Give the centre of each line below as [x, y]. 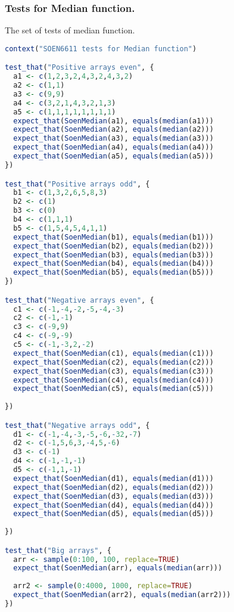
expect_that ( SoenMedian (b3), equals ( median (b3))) [113, 255]
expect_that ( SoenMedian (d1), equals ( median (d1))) [113, 478]
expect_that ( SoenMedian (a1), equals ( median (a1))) [113, 121]
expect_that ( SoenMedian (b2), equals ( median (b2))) [113, 246]
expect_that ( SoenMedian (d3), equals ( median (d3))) [113, 496]
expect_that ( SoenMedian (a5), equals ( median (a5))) [113, 156]
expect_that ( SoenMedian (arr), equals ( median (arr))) [118, 568]
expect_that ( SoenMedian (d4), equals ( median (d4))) [113, 505]
